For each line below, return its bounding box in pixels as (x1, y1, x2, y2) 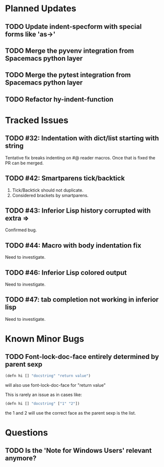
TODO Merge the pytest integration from (5, 71, 131, 79)
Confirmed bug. (5, 227, 37, 233)
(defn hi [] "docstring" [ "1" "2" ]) (5, 401, 80, 406)
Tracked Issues (5, 114, 69, 126)
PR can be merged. (5, 160, 44, 166)
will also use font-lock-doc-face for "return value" (5, 382, 106, 388)
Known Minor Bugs (5, 334, 84, 344)
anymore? (5, 454, 37, 463)
